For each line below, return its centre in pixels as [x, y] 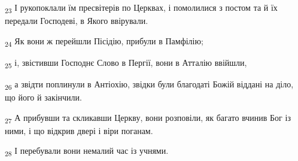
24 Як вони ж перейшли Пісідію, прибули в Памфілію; [104, 41]
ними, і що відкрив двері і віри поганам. [79, 130]
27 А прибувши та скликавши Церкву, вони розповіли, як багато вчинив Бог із [148, 118]
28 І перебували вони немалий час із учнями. [87, 151]
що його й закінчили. [43, 97]
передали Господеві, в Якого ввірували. [77, 21]
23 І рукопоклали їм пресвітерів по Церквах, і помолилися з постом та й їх [141, 8]
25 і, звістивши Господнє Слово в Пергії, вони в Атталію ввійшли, [126, 63]
